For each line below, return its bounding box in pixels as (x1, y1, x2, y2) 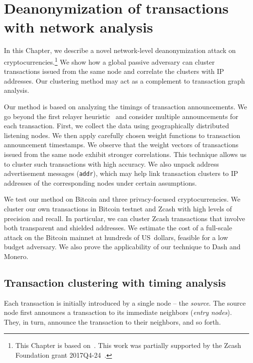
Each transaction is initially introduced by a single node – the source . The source (4, 297, 246, 308)
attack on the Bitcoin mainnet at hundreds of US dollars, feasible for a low (4, 232, 228, 242)
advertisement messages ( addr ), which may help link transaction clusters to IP (4, 168, 238, 178)
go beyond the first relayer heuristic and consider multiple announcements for (4, 111, 238, 121)
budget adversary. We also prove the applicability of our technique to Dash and (4, 242, 241, 252)
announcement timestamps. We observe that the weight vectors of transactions (4, 139, 238, 150)
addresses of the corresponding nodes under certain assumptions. (4, 177, 197, 188)
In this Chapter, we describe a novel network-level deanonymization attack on (4, 45, 236, 55)
